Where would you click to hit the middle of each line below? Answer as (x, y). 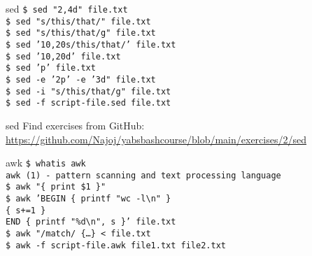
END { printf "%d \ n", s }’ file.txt (91, 222)
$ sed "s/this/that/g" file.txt (81, 33)
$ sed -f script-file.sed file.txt (88, 103)
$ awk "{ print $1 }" (56, 187)
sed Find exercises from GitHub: (75, 125)
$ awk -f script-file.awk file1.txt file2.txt (116, 245)
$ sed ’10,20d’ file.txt (63, 56)
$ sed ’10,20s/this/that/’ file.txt (91, 44)
